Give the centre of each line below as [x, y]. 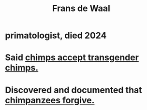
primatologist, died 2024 [56, 35]
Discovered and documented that [73, 90]
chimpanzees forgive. [50, 100]
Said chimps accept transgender [72, 58]
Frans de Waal [81, 8]
